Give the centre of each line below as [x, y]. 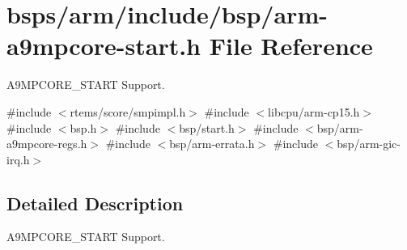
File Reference [291, 46]
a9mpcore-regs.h [47, 144]
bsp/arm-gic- [369, 144]
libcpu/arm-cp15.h [314, 111]
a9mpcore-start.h [104, 46]
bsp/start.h [207, 127]
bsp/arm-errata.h [212, 144]
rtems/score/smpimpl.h [128, 111]
